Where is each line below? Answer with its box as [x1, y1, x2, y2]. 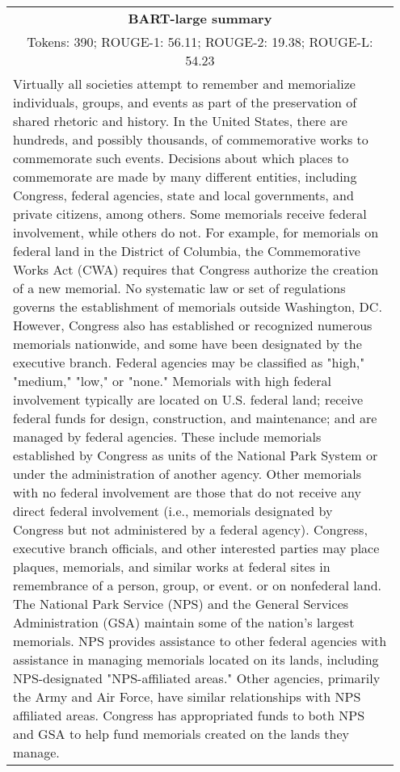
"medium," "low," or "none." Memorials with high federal [13, 371, 331, 390]
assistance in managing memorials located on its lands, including [13, 650, 379, 669]
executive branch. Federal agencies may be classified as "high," [13, 353, 365, 371]
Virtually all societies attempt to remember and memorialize [13, 74, 356, 93]
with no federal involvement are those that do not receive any [13, 483, 361, 501]
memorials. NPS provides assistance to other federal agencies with [13, 631, 387, 650]
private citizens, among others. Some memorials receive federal [13, 204, 367, 223]
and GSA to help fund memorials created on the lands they [13, 724, 349, 743]
